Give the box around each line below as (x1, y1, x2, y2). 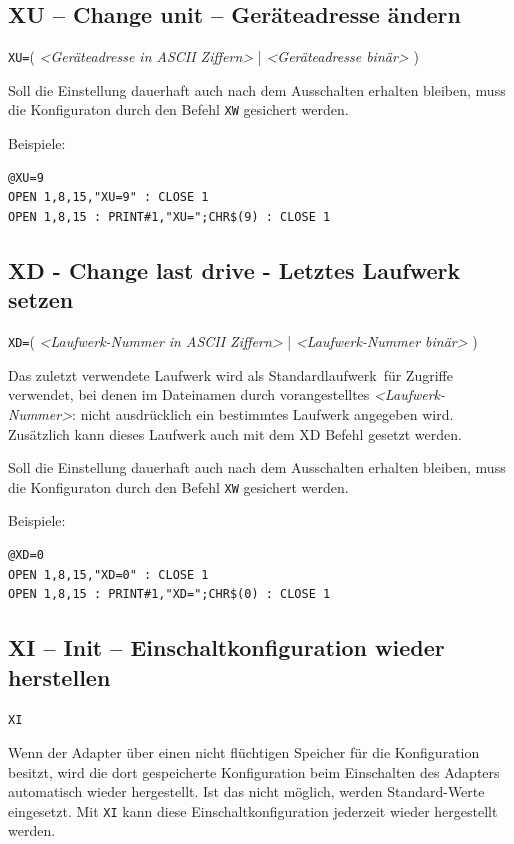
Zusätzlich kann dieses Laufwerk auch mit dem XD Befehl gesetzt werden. (8, 423, 462, 444)
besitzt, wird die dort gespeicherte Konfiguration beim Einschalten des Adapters (8, 761, 500, 782)
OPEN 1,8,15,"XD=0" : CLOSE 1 (8, 567, 209, 582)
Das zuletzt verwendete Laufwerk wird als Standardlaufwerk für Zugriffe (8, 364, 453, 385)
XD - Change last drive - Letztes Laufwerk (8, 254, 461, 285)
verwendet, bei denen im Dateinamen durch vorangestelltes (8, 384, 370, 405)
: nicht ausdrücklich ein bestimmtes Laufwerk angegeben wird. (72, 403, 454, 424)
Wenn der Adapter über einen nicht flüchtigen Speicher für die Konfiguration (8, 741, 480, 762)
